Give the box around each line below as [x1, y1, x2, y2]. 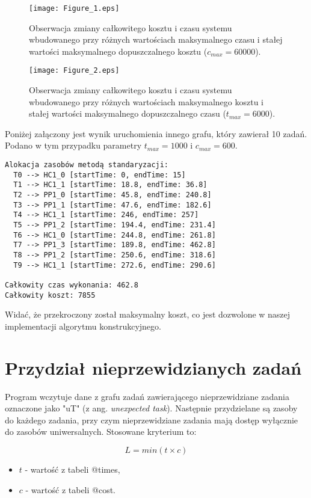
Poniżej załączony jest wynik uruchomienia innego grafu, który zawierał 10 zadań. [5, 127, 307, 140]
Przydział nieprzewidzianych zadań [5, 355, 302, 380]
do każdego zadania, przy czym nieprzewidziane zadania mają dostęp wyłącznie [5, 413, 298, 426]
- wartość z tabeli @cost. [25, 483, 116, 496]
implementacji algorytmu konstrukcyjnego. [5, 319, 161, 332]
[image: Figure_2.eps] [29, 66, 120, 75]
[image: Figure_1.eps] [29, 4, 120, 13]
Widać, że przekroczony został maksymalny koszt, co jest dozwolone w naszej [5, 308, 291, 321]
